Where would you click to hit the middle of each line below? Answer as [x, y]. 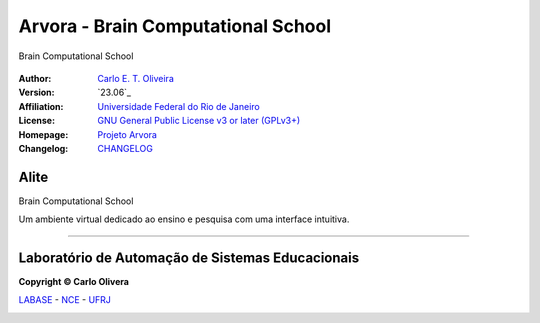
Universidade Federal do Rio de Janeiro [178, 106]
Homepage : [43, 134]
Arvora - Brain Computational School [175, 26]
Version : [36, 92]
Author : [35, 78]
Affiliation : [41, 106]
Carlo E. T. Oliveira [135, 78]
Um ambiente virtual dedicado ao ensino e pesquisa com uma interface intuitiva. [184, 219]
